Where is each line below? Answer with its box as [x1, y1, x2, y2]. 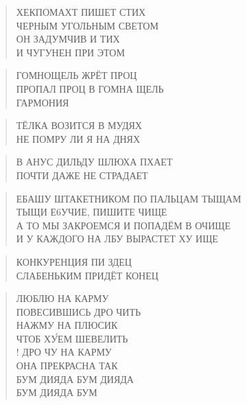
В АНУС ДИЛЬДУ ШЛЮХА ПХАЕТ [16, 154, 173, 169]
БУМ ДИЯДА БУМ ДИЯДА [16, 371, 134, 386]
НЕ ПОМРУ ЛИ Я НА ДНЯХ [16, 131, 141, 146]
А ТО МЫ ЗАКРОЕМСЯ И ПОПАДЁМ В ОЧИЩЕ [16, 218, 231, 232]
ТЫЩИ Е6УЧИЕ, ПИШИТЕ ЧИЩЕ [16, 205, 167, 219]
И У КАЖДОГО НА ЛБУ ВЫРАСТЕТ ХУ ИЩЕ [16, 231, 218, 246]
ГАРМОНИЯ [16, 95, 69, 109]
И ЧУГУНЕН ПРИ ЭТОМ [16, 45, 125, 59]
